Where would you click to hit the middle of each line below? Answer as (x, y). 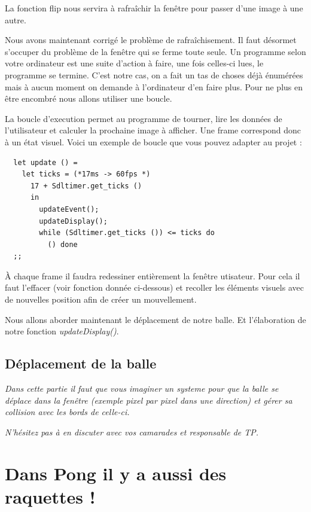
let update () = (45, 162)
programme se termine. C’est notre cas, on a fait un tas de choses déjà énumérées (154, 74)
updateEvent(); (69, 209)
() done (62, 244)
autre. (16, 19)
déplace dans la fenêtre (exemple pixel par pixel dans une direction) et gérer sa (149, 400)
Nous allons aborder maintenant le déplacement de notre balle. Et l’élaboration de (155, 319)
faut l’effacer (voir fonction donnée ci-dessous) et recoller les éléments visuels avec (154, 287)
